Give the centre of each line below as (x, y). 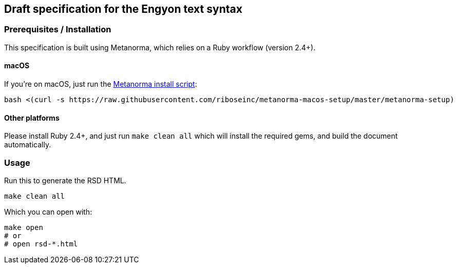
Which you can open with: (48, 212)
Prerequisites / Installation (58, 30)
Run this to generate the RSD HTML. (65, 180)
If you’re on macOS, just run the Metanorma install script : (101, 84)
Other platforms (32, 118)
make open (24, 227)
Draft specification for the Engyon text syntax (123, 9)
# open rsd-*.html (41, 244)
